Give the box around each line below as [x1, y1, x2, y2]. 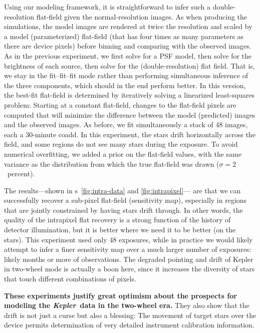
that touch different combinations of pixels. [4, 273, 136, 284]
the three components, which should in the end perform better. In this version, [4, 80, 246, 90]
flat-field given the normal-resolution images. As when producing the [36, 11, 247, 22]
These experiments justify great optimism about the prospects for [4, 290, 237, 300]
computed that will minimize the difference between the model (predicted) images [4, 109, 255, 120]
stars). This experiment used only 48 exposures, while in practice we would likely [4, 234, 253, 244]
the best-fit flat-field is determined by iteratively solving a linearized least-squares [4, 90, 254, 100]
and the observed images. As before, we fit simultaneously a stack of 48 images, [4, 119, 248, 130]
